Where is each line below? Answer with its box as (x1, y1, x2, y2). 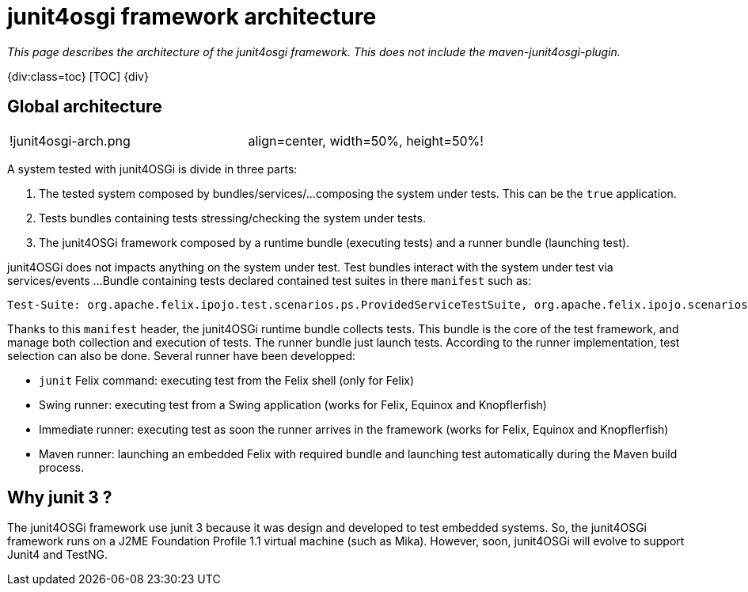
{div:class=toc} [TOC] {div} (7, 69, 149, 83)
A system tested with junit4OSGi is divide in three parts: (7, 161, 298, 176)
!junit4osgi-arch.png (9, 132, 131, 149)
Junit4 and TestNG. (7, 548, 108, 562)
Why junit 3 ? (7, 488, 112, 508)
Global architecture (7, 97, 162, 117)
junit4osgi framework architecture (7, 3, 377, 30)
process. (39, 460, 84, 474)
